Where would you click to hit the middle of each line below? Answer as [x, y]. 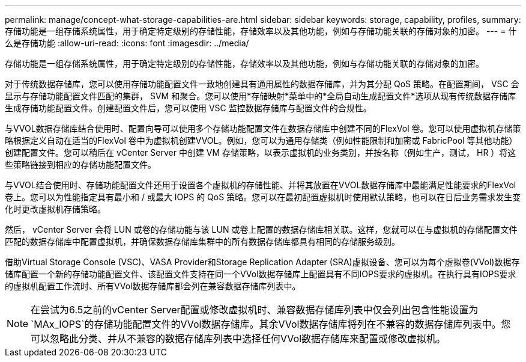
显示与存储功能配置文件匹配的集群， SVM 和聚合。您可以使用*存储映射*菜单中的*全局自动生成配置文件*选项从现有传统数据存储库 [261, 96]
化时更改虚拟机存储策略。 [55, 209]
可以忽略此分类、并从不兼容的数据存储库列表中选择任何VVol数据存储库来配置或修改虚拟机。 [238, 339]
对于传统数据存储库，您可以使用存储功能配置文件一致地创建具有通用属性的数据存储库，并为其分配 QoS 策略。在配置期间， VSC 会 [262, 84]
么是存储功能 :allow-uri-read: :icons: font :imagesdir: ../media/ [127, 43]
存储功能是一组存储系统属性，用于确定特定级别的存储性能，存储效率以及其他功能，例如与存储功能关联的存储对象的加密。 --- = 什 [261, 31]
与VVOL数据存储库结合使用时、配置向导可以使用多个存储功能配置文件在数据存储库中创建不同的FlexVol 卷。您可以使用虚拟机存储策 [263, 128]
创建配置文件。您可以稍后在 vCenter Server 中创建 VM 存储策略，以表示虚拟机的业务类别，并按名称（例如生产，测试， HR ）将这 [261, 152]
